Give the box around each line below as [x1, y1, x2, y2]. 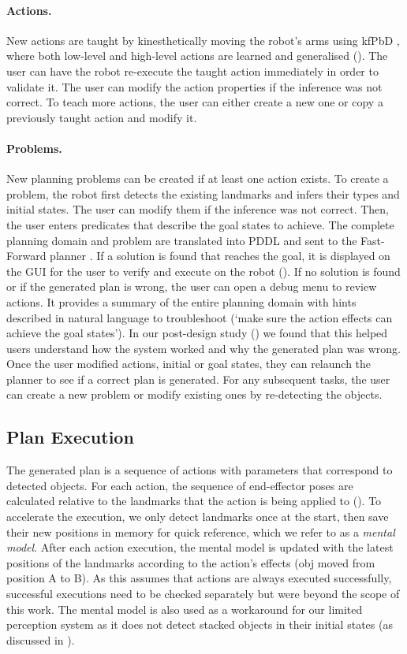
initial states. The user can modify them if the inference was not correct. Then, [6, 201, 389, 217]
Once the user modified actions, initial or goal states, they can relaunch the [6, 355, 372, 372]
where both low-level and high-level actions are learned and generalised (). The [6, 47, 388, 64]
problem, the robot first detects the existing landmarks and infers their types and [6, 185, 400, 202]
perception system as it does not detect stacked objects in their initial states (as [6, 616, 393, 633]
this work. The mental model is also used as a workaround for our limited [6, 600, 363, 617]
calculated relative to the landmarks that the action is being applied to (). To [6, 492, 382, 509]
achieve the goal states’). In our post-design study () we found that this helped [6, 325, 388, 341]
